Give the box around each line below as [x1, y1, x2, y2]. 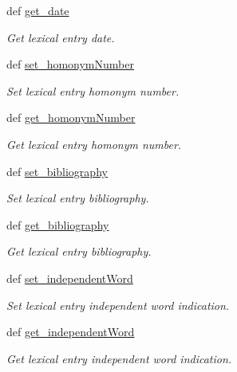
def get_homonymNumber [6, 109, 136, 126]
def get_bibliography [6, 216, 109, 233]
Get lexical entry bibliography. [6, 243, 152, 260]
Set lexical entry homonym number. [6, 82, 180, 99]
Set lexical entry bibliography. [6, 190, 149, 206]
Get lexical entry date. [6, 29, 115, 45]
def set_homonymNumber [6, 56, 134, 72]
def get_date [6, 2, 69, 18]
